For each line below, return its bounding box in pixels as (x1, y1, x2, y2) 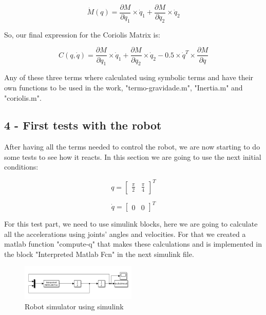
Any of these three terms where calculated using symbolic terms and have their (4, 72, 254, 83)
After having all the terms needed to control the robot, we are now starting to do (4, 141, 260, 152)
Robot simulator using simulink (25, 301, 124, 311)
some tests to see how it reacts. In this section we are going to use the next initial (4, 151, 261, 162)
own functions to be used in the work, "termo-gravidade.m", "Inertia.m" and (4, 82, 243, 92)
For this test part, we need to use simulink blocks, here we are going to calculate (4, 218, 258, 229)
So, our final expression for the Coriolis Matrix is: (4, 29, 160, 40)
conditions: (4, 161, 39, 172)
